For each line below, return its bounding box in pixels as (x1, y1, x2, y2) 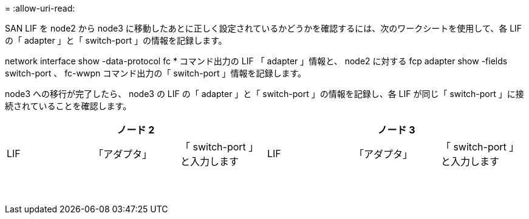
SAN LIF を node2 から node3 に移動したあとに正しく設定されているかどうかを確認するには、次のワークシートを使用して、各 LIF (5, 23, 522, 33)
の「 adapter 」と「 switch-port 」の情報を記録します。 (5, 35, 227, 45)
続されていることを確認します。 (5, 101, 132, 111)
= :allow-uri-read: (5, 3, 75, 13)
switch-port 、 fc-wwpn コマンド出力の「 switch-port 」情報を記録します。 (5, 68, 307, 78)
